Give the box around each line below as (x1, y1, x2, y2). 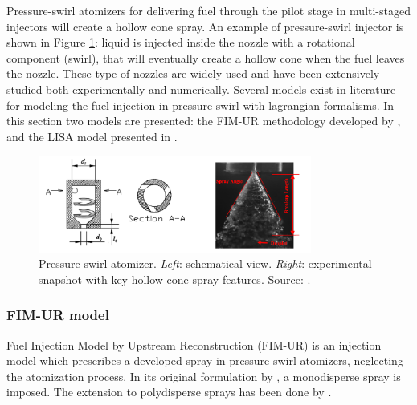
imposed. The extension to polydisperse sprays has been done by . (6, 383, 332, 400)
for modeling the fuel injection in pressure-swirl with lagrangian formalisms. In (6, 96, 395, 113)
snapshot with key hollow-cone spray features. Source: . (39, 270, 311, 287)
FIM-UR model (6, 305, 109, 325)
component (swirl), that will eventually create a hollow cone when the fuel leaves (6, 49, 405, 66)
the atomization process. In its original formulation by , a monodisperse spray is (6, 367, 401, 384)
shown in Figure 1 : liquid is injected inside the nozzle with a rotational (6, 34, 355, 51)
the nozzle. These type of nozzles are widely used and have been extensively (6, 65, 380, 82)
